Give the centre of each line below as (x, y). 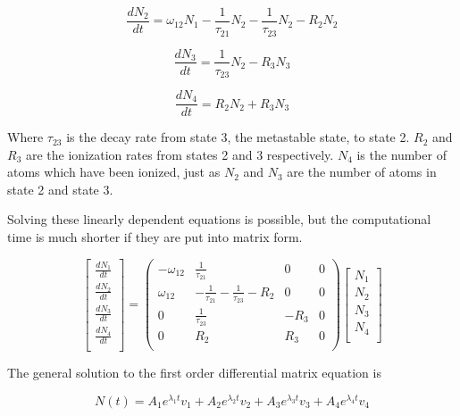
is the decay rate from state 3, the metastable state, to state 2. (238, 137)
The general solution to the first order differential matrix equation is (194, 372)
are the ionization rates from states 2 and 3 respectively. (180, 154)
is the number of (401, 154)
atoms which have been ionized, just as (114, 172)
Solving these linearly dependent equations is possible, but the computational (219, 219)
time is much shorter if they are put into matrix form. (155, 237)
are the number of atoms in (362, 172)
